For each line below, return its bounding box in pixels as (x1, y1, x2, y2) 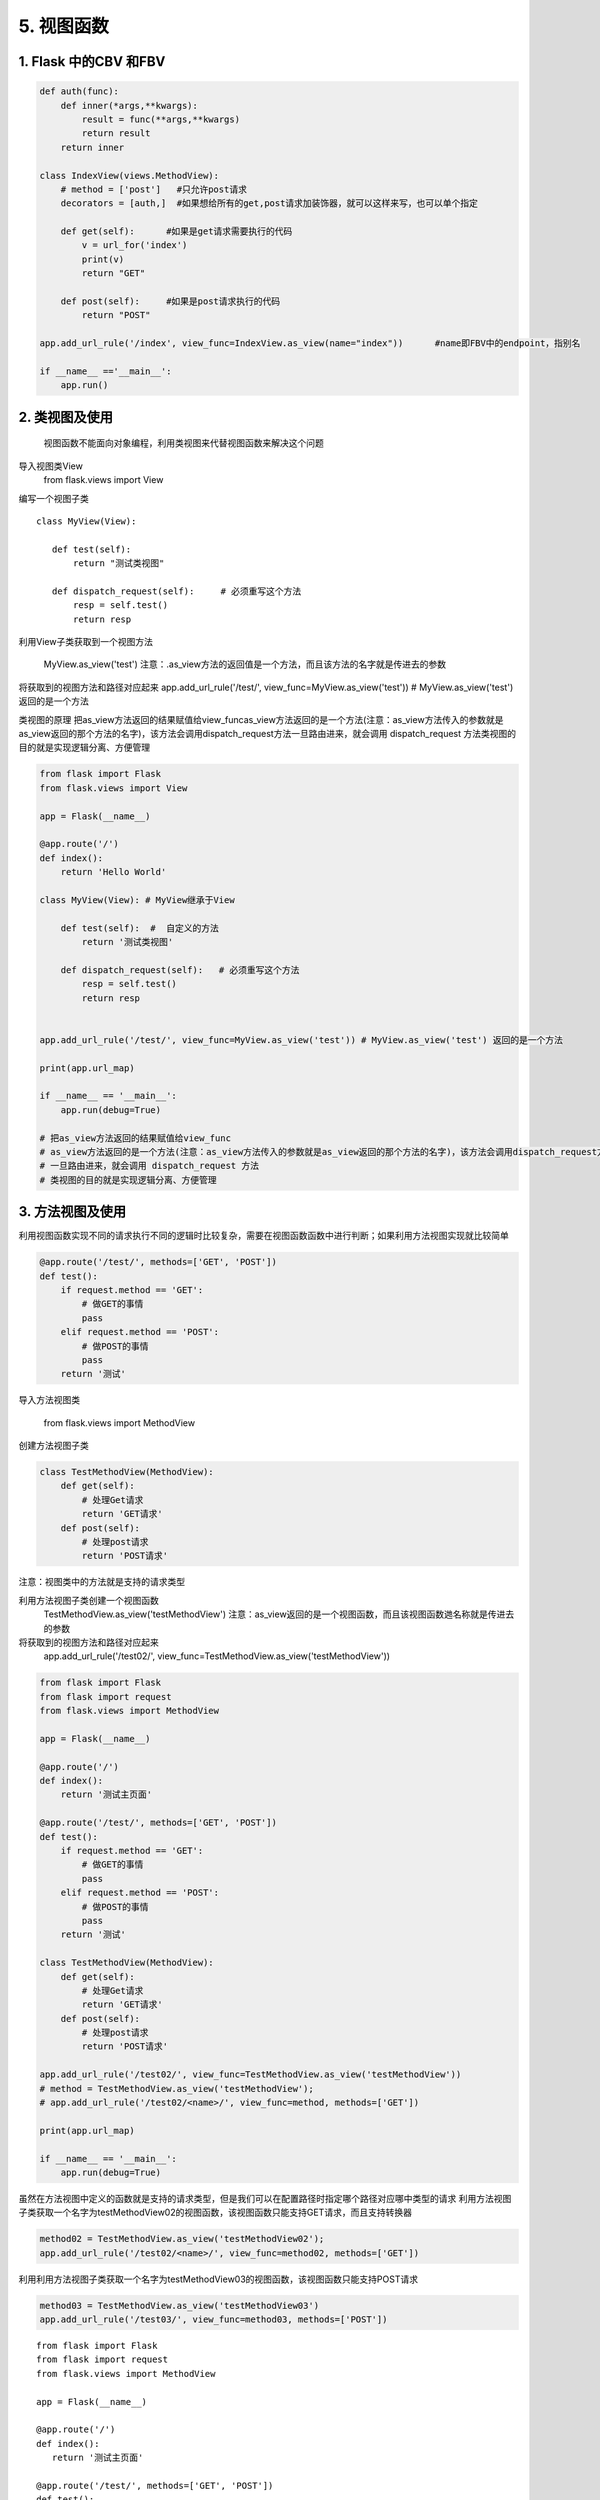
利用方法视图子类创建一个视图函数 (18, 1594, 159, 1606)
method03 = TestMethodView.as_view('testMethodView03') (39, 2300, 320, 2311)
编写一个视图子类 (18, 492, 89, 504)
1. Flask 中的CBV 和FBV (18, 53, 166, 70)
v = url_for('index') (81, 240, 188, 251)
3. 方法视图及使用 (18, 1203, 127, 1220)
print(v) (81, 253, 125, 265)
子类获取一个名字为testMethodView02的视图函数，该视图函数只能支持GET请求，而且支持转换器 (18, 2206, 412, 2219)
